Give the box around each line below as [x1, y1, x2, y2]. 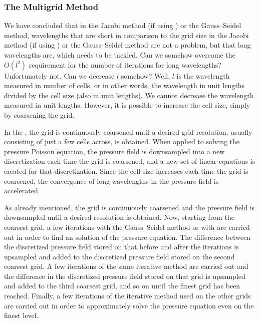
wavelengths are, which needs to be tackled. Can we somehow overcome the [4, 50, 235, 60]
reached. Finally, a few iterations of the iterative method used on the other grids [4, 290, 251, 301]
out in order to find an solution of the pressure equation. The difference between [4, 231, 250, 242]
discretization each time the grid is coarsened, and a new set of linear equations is [4, 156, 255, 166]
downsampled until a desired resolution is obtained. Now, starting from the [4, 212, 234, 222]
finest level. [4, 310, 39, 320]
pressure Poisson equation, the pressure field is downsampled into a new [4, 146, 225, 156]
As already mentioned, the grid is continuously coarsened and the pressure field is [4, 202, 255, 212]
